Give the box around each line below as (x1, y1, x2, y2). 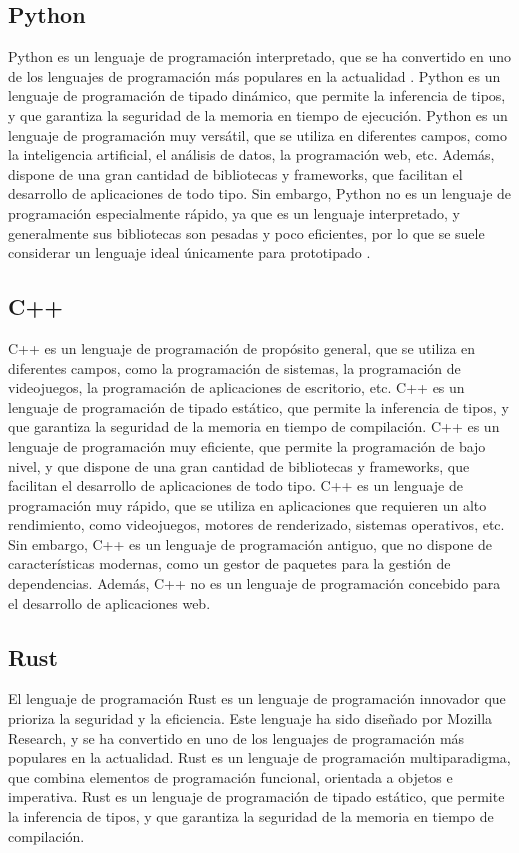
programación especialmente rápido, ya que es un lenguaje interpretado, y (8, 202, 460, 223)
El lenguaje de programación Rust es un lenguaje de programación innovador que (8, 688, 506, 709)
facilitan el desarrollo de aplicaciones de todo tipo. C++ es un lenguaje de (8, 475, 463, 496)
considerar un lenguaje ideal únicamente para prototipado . (8, 242, 371, 263)
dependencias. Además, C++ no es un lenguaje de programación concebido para (8, 573, 501, 594)
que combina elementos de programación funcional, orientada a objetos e (8, 766, 453, 787)
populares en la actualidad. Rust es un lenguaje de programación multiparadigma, (8, 747, 511, 768)
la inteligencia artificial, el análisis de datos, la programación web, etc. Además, (8, 144, 495, 165)
